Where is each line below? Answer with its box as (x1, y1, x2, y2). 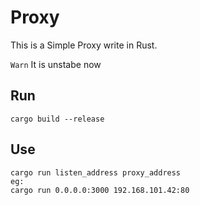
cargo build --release (10, 114, 105, 124)
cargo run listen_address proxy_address (10, 167, 182, 178)
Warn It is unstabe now (10, 58, 102, 70)
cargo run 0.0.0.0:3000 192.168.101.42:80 (10, 185, 190, 195)
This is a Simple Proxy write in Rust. (10, 39, 158, 51)
